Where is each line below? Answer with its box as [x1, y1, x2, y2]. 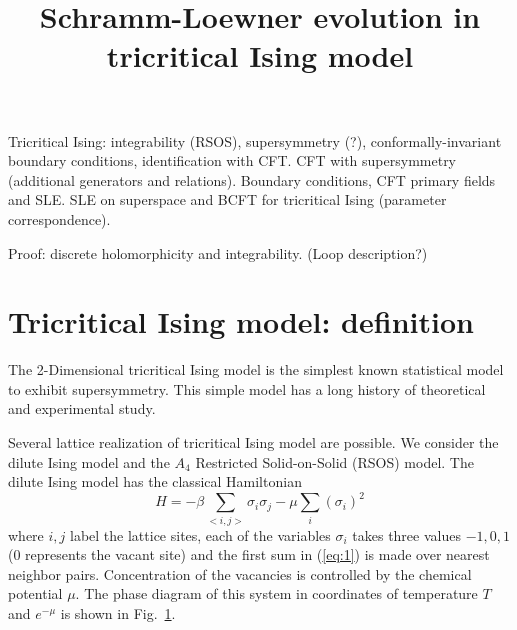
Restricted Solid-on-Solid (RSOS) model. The [195, 451, 474, 472]
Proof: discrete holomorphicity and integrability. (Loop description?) [8, 242, 428, 263]
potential [8, 583, 63, 604]
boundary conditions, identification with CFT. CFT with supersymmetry [8, 150, 457, 171]
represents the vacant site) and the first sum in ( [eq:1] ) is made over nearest [25, 544, 490, 565]
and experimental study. [8, 398, 156, 419]
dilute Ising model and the [8, 451, 170, 472]
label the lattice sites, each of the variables [70, 524, 331, 545]
